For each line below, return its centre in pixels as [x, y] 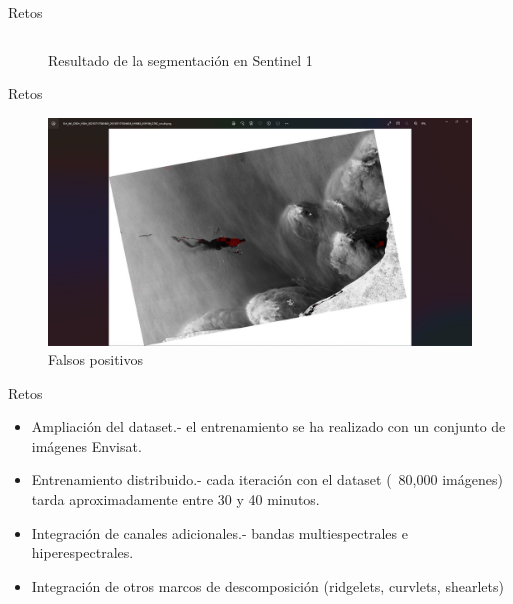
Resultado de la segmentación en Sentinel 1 [180, 59]
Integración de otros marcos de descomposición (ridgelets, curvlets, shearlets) [267, 585]
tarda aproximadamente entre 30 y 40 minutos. [175, 499]
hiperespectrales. [82, 552]
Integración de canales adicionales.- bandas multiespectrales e [219, 532]
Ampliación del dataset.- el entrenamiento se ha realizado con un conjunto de [268, 426]
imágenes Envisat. [86, 445]
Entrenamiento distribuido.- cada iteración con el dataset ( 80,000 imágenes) [267, 479]
